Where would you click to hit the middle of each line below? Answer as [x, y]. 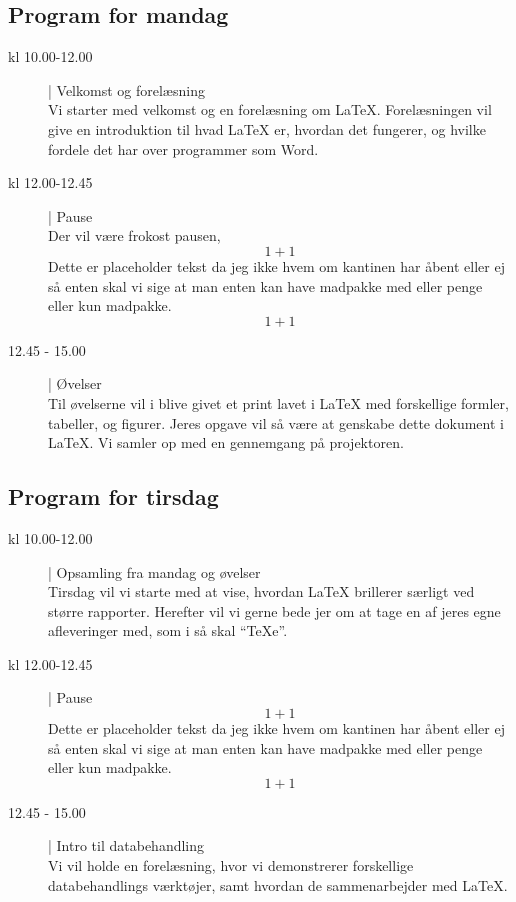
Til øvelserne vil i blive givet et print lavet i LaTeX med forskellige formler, [278, 402]
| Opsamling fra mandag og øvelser [154, 571]
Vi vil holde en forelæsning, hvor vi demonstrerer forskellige [231, 865]
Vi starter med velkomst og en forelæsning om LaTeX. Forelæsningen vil [270, 109]
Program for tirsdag [113, 496]
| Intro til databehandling [126, 845]
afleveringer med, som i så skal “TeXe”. [168, 630]
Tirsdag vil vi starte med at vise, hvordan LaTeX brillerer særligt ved [261, 591]
